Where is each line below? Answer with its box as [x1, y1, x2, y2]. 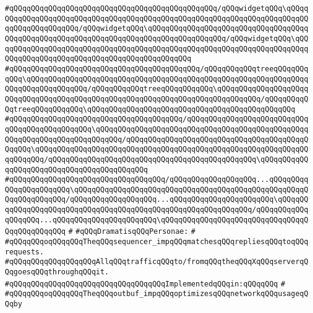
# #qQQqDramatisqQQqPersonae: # [68, 227, 196, 236]
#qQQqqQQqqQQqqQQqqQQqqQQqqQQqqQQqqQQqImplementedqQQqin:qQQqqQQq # [5, 279, 285, 288]
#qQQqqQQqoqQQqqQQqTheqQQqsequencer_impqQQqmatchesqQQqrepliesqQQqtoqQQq [5, 237, 309, 247]
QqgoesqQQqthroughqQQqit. [5, 268, 109, 277]
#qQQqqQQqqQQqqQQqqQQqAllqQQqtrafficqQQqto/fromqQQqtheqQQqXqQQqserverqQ [5, 257, 309, 266]
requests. [5, 247, 44, 256]
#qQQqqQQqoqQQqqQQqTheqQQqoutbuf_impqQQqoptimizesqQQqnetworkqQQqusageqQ [5, 289, 309, 298]
